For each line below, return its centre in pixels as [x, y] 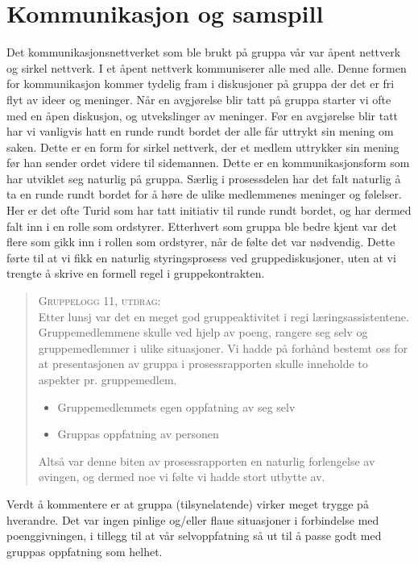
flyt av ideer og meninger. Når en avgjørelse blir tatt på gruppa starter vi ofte [199, 99]
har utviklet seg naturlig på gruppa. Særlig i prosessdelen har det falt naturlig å [204, 178]
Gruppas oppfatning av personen [138, 434]
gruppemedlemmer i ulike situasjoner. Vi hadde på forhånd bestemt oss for [223, 347]
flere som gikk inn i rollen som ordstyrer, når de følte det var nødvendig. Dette [201, 242]
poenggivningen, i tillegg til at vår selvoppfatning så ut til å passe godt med [194, 536]
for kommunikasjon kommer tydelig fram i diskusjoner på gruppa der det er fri [201, 84]
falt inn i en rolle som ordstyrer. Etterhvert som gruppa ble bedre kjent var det [202, 226]
